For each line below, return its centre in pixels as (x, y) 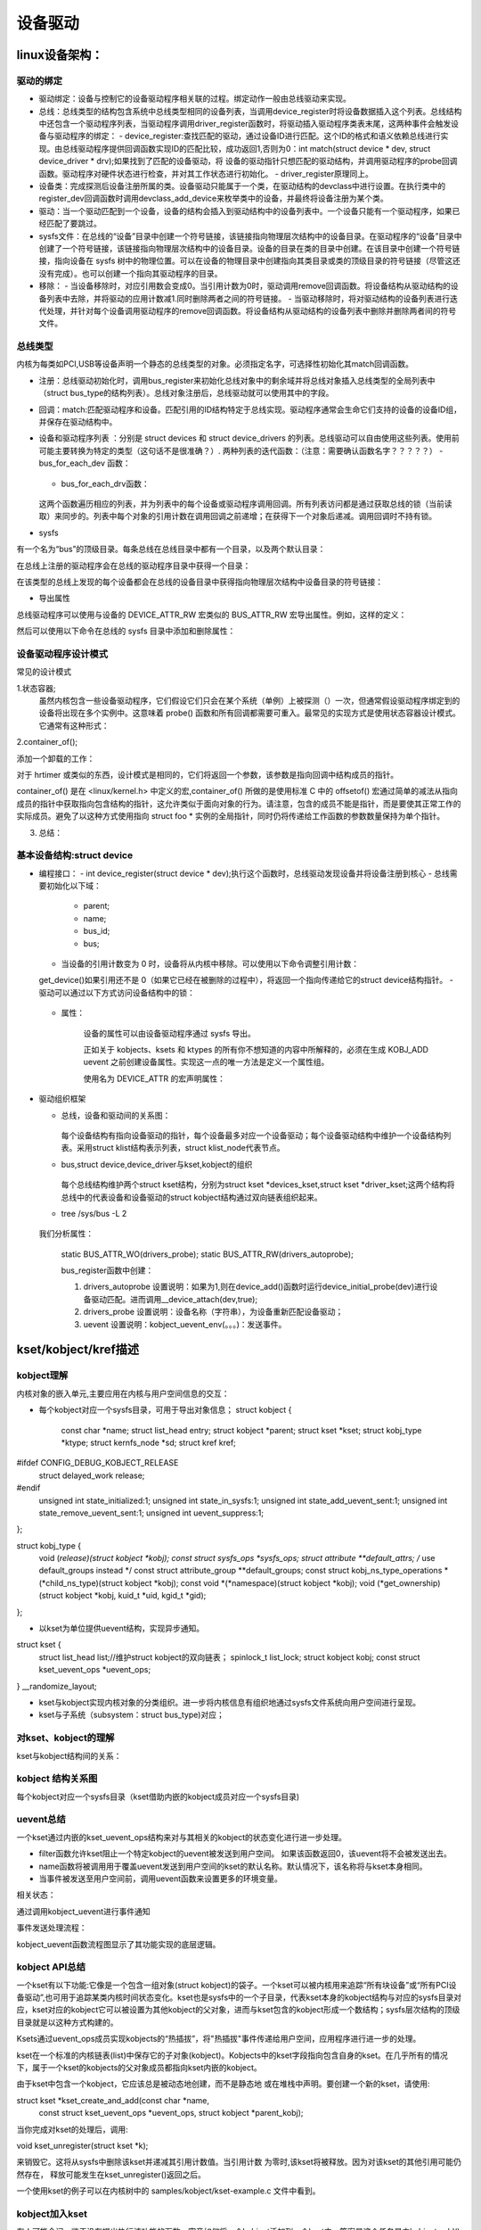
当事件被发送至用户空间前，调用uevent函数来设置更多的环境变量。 (160, 1879)
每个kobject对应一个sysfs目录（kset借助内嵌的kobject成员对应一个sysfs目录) (158, 1796)
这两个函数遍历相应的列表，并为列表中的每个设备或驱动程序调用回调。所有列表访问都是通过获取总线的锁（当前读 (245, 504)
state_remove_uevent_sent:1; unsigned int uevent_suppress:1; (151, 1513)
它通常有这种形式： (74, 725)
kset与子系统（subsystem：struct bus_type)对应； (131, 1715)
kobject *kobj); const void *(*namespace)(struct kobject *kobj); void (250, 1582)
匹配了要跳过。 (73, 224)
